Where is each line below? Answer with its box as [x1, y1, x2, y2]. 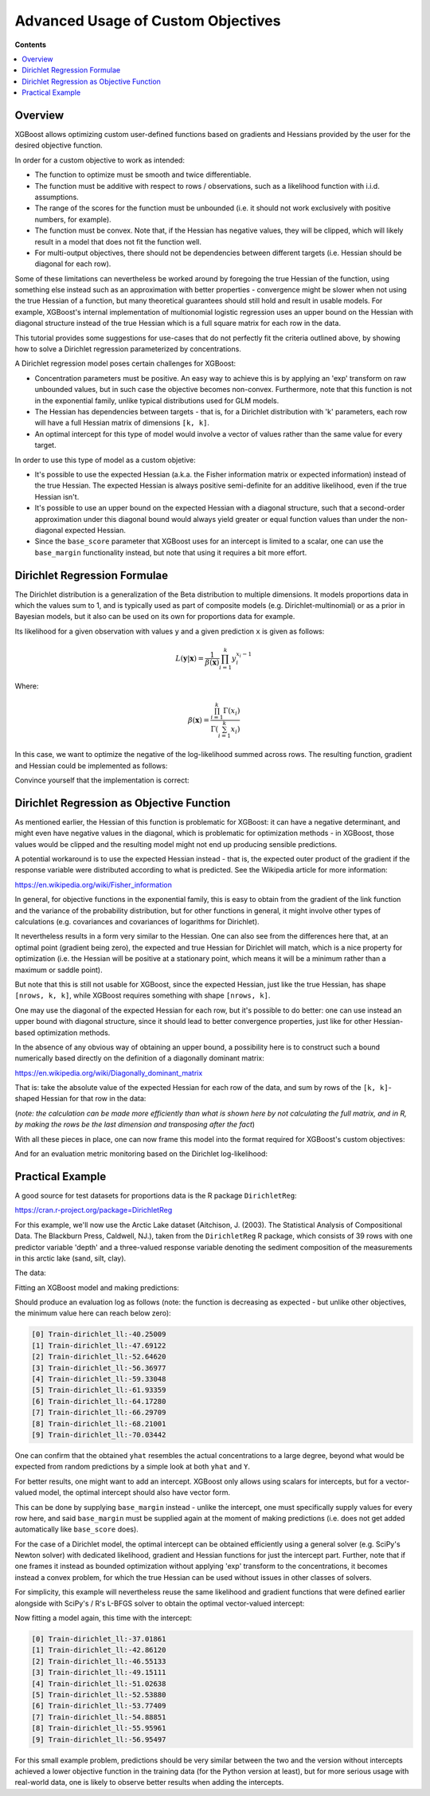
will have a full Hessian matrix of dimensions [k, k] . [34, 418, 210, 428]
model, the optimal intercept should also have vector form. [38, 1488, 231, 1497]
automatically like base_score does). [14, 1524, 139, 1534]
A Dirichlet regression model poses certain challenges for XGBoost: [14, 359, 236, 368]
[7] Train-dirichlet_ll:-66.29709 [31, 1408, 166, 1418]
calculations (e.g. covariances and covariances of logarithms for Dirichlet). [14, 917, 260, 926]
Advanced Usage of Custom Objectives [14, 12, 281, 29]
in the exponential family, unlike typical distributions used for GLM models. [34, 395, 279, 406]
